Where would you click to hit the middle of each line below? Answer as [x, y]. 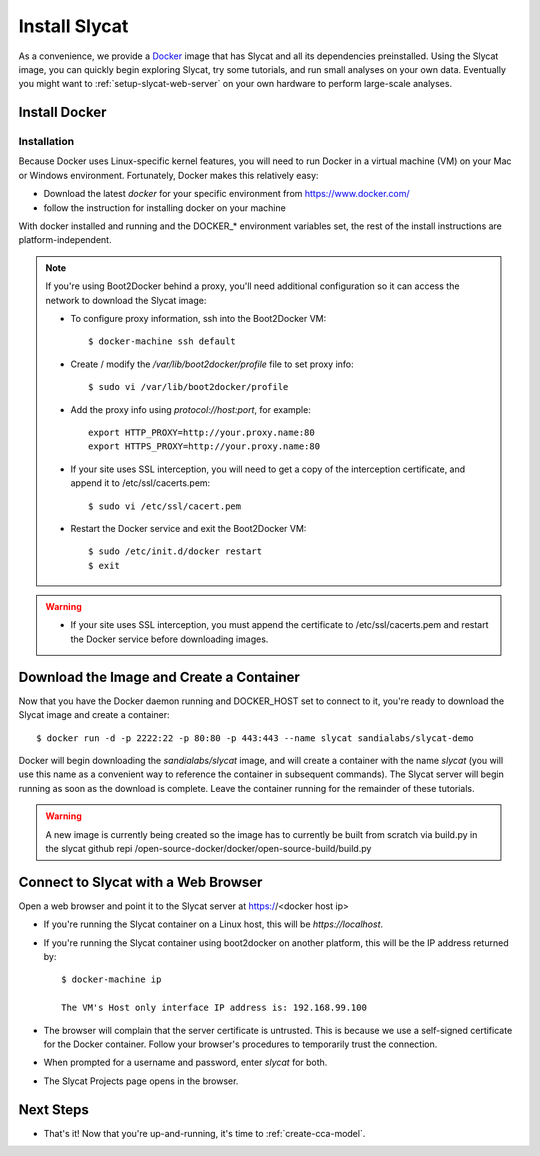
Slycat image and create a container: [94, 715]
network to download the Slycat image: [126, 300]
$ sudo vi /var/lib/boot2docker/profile [188, 387]
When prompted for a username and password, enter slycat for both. [185, 1062]
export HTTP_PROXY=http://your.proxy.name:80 [201, 432]
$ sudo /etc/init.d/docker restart [175, 551]
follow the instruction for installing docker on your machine [165, 207]
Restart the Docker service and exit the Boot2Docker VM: [188, 528]
